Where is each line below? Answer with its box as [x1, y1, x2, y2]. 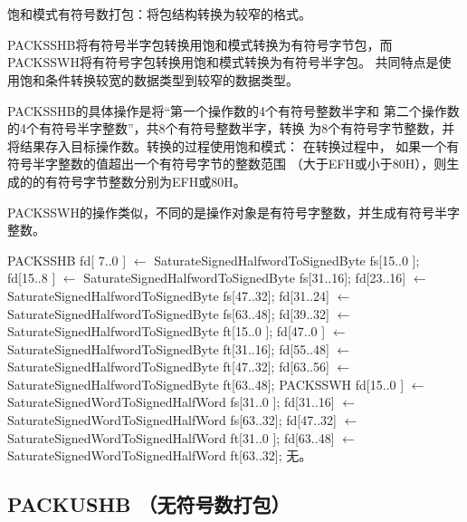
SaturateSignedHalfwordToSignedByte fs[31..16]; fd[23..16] [83, 268, 406, 287]
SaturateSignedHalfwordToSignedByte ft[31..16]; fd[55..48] [7, 339, 329, 358]
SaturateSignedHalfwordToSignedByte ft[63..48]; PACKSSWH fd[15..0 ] [7, 374, 405, 393]
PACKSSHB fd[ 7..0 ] [7, 250, 127, 269]
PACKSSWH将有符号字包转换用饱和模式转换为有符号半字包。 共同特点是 [7, 53, 439, 72]
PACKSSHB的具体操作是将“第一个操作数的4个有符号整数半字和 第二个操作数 [7, 101, 460, 120]
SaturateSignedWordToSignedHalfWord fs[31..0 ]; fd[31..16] [7, 392, 335, 411]
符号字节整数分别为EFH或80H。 [57, 171, 246, 190]
